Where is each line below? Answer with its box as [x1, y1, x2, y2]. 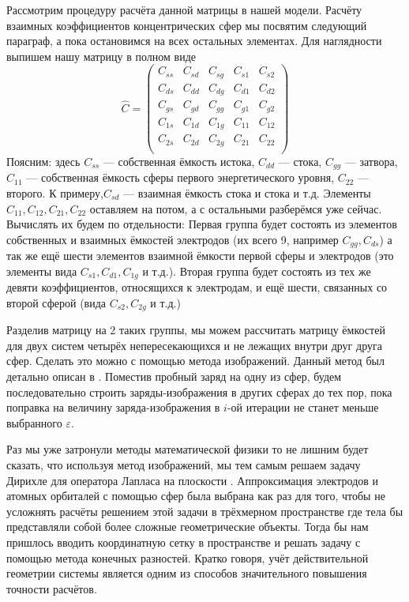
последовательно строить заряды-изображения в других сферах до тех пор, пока [6, 383, 392, 400]
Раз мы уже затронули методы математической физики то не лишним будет [6, 441, 369, 457]
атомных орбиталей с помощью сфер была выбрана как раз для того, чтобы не [6, 487, 385, 504]
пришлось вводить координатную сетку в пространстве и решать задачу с [6, 534, 361, 550]
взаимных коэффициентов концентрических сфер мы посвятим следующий [6, 17, 367, 33]
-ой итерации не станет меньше [227, 399, 379, 416]
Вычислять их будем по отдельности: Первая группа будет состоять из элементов [6, 216, 397, 232]
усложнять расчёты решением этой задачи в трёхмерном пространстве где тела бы [6, 502, 403, 519]
